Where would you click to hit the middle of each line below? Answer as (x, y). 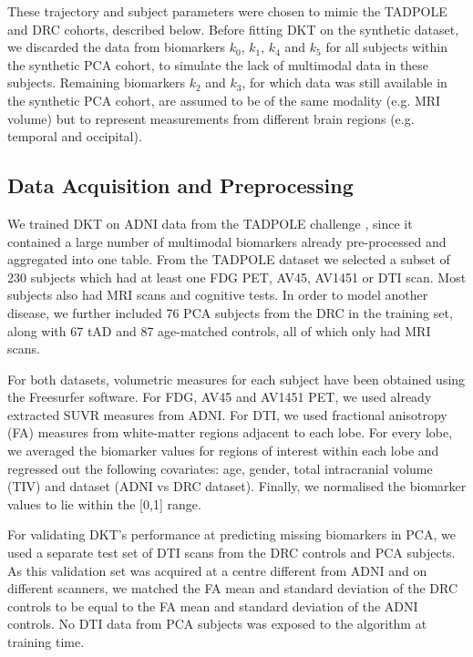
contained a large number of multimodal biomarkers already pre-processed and (227, 241)
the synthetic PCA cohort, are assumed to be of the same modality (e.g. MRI (224, 100)
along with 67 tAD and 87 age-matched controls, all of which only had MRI (219, 330)
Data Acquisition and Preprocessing (180, 185)
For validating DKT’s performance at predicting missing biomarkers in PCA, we (231, 534)
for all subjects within (386, 47)
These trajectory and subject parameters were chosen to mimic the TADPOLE (227, 11)
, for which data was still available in (344, 82)
